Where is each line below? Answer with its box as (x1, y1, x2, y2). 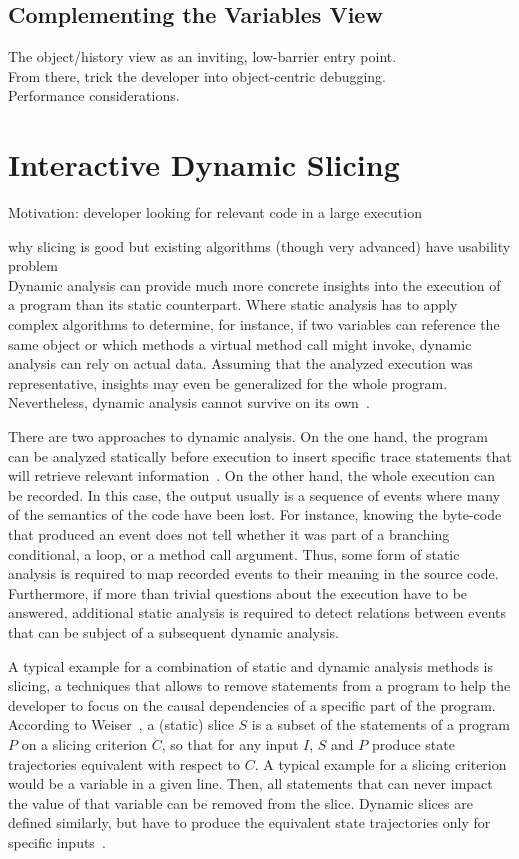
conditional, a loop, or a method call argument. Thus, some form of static (8, 543, 460, 564)
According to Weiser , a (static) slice (8, 714, 234, 735)
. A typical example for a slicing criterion (254, 753, 507, 774)
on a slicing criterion (21, 733, 148, 754)
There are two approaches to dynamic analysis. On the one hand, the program (8, 426, 488, 447)
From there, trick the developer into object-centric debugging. (8, 65, 387, 86)
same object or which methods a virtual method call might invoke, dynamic (8, 333, 472, 354)
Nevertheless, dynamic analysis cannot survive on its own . (8, 392, 370, 413)
